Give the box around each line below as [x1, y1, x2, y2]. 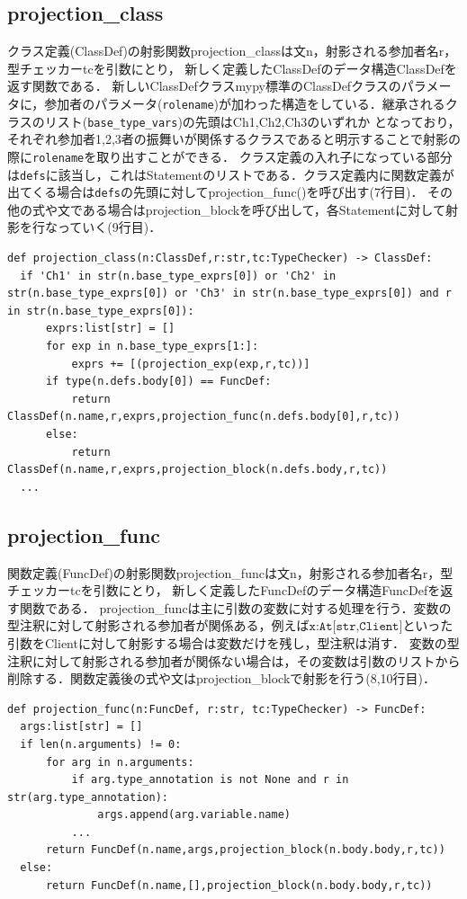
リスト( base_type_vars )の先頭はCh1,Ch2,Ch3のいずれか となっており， [44, 111, 461, 130]
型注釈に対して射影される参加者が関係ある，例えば [7, 616, 310, 635]
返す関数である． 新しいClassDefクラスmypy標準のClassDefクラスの [7, 76, 401, 95]
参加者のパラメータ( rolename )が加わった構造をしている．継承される [44, 93, 445, 112]
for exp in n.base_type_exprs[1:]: [45, 340, 259, 353]
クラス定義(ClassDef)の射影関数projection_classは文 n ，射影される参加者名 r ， [7, 41, 457, 60]
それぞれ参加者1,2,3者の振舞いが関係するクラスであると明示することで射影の [7, 129, 461, 148]
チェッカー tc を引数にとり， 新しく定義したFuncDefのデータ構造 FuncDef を [7, 581, 441, 600]
